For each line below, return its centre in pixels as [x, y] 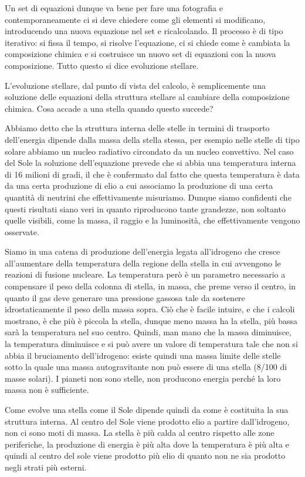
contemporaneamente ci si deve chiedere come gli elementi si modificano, [135, 19]
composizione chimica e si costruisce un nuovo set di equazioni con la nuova [140, 54]
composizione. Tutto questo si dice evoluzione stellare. [102, 65]
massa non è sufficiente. [47, 390]
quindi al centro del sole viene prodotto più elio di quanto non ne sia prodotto [145, 456]
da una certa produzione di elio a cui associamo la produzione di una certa [139, 186]
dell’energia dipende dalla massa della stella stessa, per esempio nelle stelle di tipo [152, 139]
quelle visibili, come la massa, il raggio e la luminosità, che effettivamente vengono [152, 220]
